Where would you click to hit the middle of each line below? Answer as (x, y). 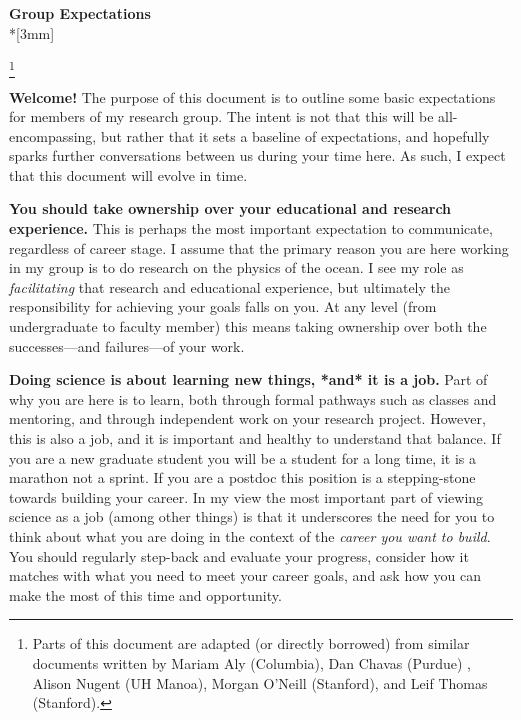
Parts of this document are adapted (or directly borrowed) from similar (251, 643)
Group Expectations (80, 13)
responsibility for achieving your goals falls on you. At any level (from (223, 306)
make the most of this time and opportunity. (145, 594)
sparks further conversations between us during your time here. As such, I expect (257, 155)
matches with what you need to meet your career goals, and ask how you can (245, 575)
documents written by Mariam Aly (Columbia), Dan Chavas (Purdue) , (251, 662)
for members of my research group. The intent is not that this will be (221, 116)
